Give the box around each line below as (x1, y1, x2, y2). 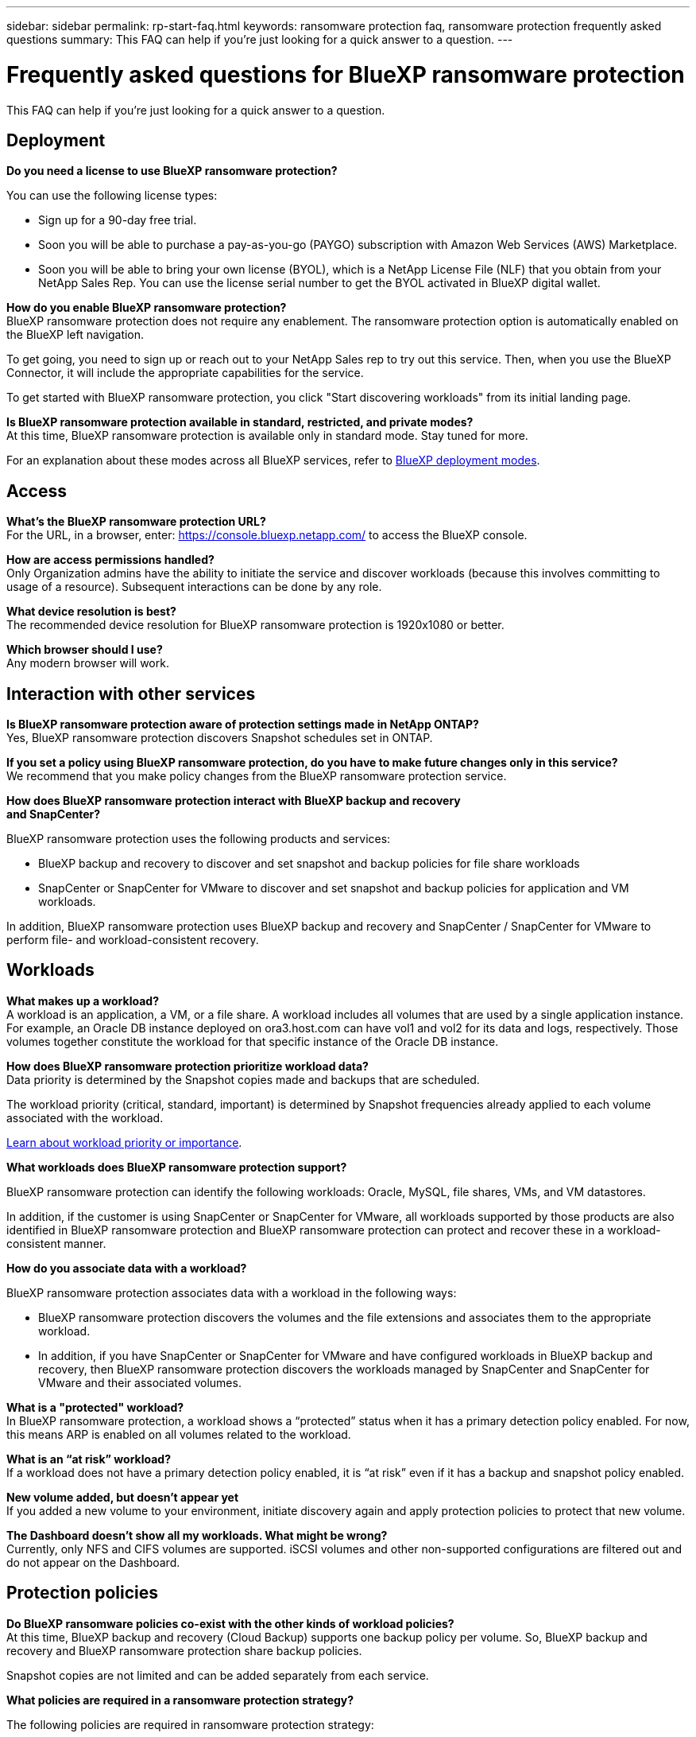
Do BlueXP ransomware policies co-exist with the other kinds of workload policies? (6, 1616, 454, 1630)
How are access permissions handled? (6, 553, 215, 567)
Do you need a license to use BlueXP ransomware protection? (6, 164, 338, 178)
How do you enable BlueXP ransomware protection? (6, 301, 287, 315)
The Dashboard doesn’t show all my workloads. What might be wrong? (6, 1528, 388, 1542)
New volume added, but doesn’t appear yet (6, 1490, 239, 1504)
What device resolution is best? (6, 604, 176, 619)
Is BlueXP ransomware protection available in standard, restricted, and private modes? (6, 415, 474, 429)
